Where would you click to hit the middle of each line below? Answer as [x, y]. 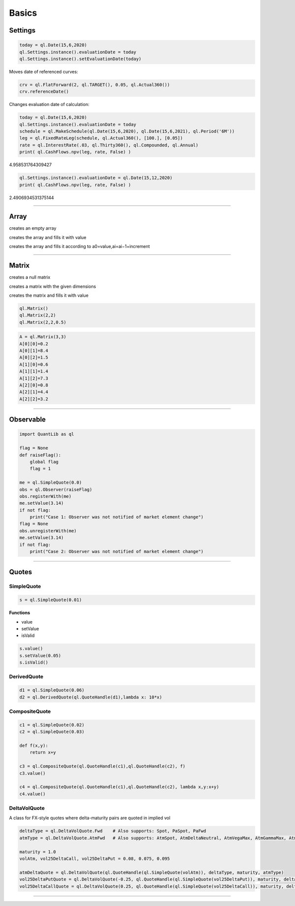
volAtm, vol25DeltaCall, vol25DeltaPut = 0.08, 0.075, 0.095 [95, 858]
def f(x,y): [34, 745]
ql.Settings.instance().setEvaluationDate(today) [80, 59]
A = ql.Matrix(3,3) [43, 337]
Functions [20, 613]
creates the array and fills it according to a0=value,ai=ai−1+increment [79, 246]
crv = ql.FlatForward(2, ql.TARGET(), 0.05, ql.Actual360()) [95, 85]
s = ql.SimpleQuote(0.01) [51, 600]
